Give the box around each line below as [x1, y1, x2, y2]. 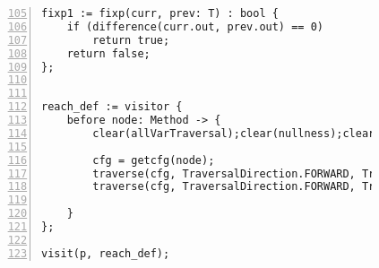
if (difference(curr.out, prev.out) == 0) [66, 20, 323, 33]
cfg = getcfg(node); [92, 153, 215, 167]
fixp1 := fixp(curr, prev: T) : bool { [41, 7, 279, 20]
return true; [92, 33, 170, 47]
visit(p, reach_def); [41, 246, 170, 260]
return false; [66, 47, 151, 60]
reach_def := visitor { [41, 100, 183, 114]
